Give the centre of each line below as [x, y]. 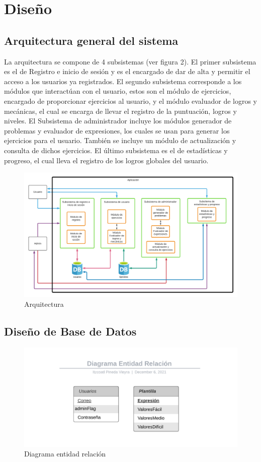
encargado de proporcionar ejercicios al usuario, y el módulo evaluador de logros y [131, 101]
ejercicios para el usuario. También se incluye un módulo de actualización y [120, 140]
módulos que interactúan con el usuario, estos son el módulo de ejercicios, [118, 91]
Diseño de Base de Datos [70, 331]
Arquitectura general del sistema [91, 40]
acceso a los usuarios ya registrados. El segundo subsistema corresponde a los [123, 81]
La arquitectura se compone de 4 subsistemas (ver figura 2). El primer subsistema [130, 61]
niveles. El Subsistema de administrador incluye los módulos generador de [118, 121]
